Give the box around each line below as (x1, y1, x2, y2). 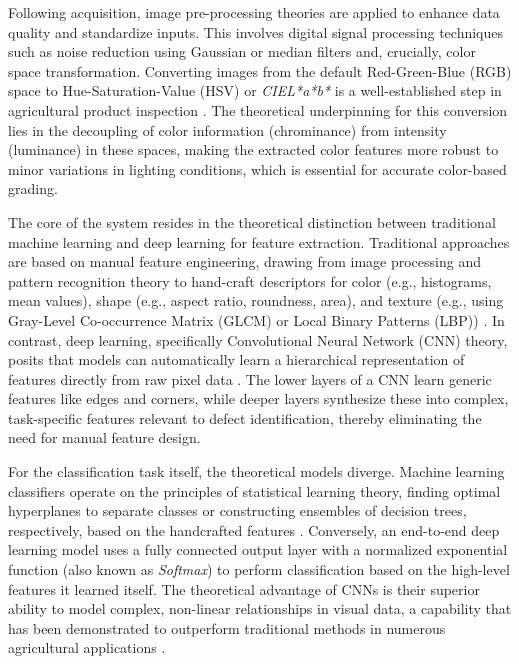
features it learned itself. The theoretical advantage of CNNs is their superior (8, 578, 480, 599)
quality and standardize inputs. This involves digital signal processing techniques (8, 21, 504, 42)
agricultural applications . (8, 637, 166, 658)
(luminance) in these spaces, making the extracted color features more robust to (8, 139, 499, 160)
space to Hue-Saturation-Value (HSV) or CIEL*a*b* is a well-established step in (8, 80, 502, 101)
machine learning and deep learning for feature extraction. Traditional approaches (8, 231, 510, 252)
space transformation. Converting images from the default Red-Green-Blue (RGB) (8, 60, 512, 81)
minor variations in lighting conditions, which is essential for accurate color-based (8, 158, 507, 179)
